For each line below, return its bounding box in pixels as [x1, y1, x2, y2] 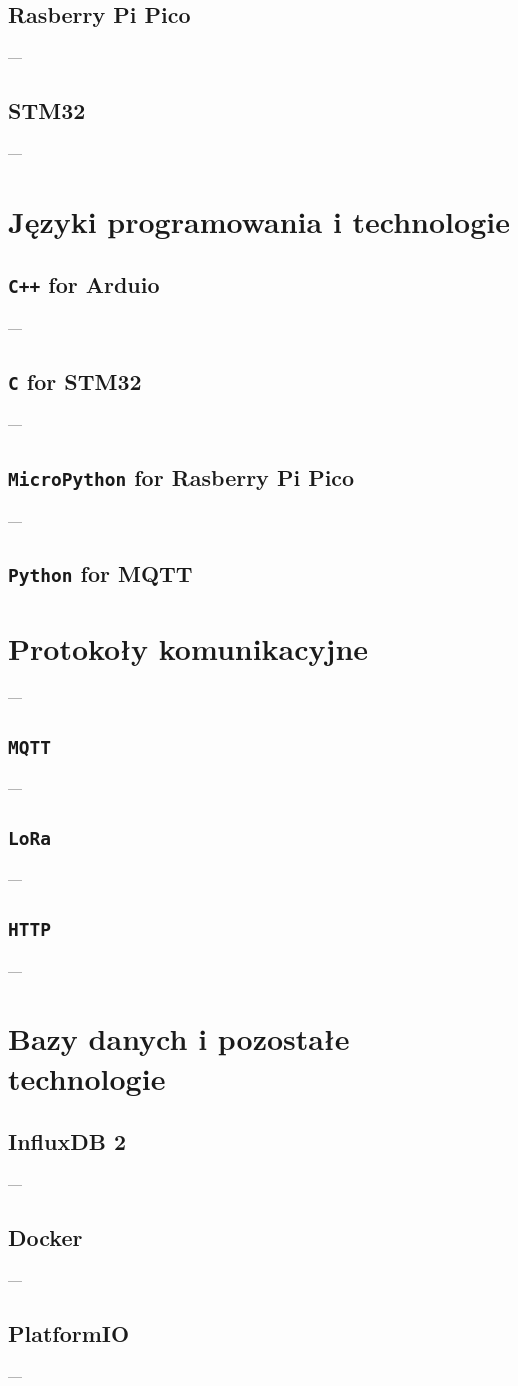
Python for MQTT [8, 558, 193, 589]
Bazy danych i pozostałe [8, 1018, 350, 1059]
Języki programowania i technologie [8, 200, 510, 241]
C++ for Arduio [8, 269, 160, 300]
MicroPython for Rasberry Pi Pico [8, 462, 355, 493]
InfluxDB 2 [8, 1126, 126, 1157]
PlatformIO [8, 1317, 130, 1348]
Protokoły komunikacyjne [8, 627, 369, 668]
